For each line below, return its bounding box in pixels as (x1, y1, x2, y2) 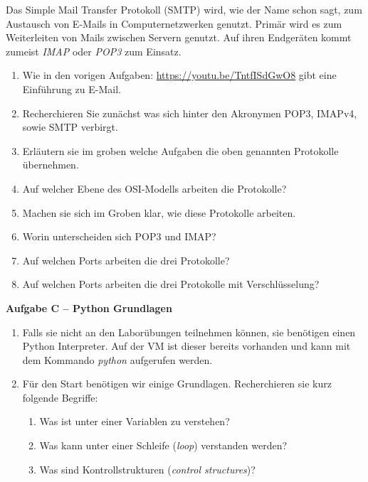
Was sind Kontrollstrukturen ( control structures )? (39, 461, 256, 476)
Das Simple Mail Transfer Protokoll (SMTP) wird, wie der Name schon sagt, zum (6, 2, 362, 16)
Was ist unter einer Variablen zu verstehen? (39, 414, 230, 429)
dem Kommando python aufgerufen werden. (22, 352, 213, 367)
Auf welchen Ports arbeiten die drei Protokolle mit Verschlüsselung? (22, 277, 320, 291)
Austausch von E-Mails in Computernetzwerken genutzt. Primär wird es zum (6, 16, 342, 31)
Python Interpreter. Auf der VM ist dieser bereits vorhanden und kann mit (22, 338, 351, 353)
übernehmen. (22, 157, 79, 172)
